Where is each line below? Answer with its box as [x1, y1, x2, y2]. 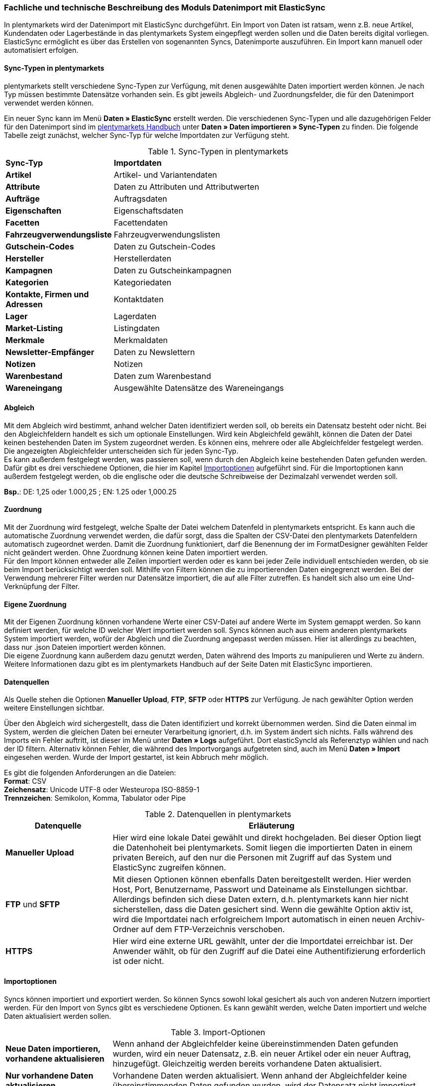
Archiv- [397, 914, 425, 925]
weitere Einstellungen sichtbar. [4, 704, 105, 713]
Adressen [5, 299, 43, 309]
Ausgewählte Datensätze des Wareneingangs [113, 382, 284, 393]
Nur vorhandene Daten [5, 1070, 94, 1081]
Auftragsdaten [113, 193, 167, 204]
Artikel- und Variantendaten [113, 169, 217, 180]
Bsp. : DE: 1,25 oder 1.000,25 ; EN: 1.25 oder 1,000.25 [4, 487, 177, 496]
